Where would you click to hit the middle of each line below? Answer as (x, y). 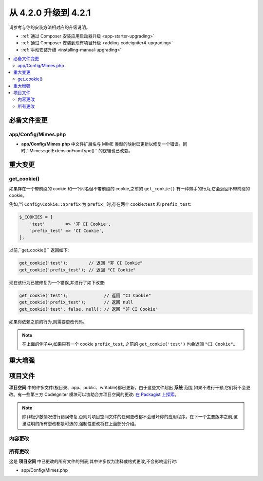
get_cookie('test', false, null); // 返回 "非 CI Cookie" (89, 309)
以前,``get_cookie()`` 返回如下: (39, 250)
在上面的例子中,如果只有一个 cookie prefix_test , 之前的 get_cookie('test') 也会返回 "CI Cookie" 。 (130, 344)
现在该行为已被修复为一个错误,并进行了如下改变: (57, 283)
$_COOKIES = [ (36, 217)
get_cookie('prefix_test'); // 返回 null (76, 302)
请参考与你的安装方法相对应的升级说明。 (49, 27)
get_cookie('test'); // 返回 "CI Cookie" (85, 295)
